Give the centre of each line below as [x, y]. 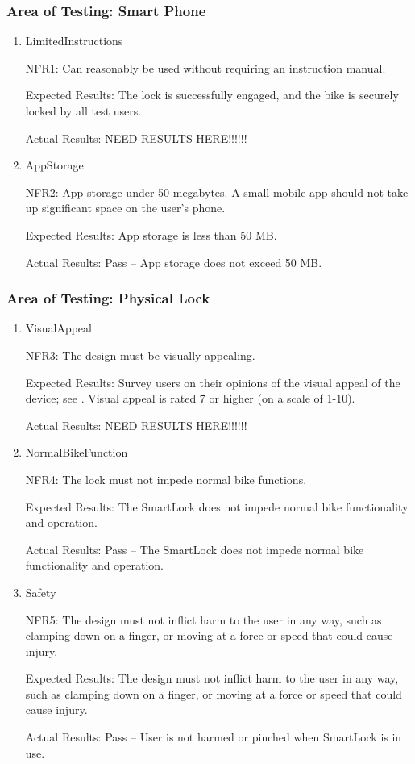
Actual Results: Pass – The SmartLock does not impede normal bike [195, 549]
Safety [41, 592]
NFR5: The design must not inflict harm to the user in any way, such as [203, 619]
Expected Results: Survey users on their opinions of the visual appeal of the [213, 382]
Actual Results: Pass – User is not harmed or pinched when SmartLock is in [214, 737]
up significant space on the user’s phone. [125, 208]
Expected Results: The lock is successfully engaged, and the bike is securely [212, 95]
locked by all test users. [83, 111]
